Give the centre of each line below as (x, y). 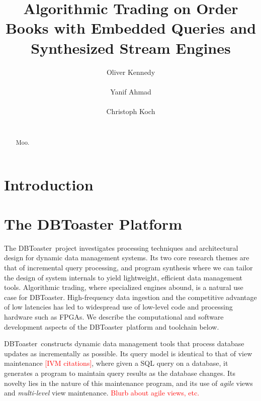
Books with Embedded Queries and (131, 28)
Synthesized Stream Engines (131, 47)
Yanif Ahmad (131, 91)
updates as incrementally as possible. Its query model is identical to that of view (128, 353)
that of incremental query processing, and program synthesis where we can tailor (128, 268)
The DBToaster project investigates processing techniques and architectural (121, 247)
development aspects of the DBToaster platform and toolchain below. (112, 326)
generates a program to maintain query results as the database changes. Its (120, 373)
